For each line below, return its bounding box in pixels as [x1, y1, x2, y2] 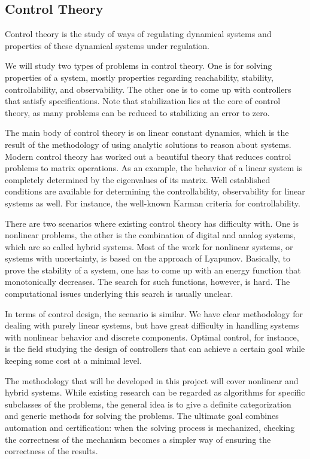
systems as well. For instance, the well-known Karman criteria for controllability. [5, 196, 300, 209]
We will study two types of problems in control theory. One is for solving [5, 59, 272, 72]
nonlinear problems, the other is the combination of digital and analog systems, [5, 229, 296, 241]
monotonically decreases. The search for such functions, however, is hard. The [5, 275, 290, 288]
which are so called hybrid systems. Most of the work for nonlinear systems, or [5, 240, 293, 253]
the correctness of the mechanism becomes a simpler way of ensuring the [5, 433, 271, 445]
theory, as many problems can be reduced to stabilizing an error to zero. [5, 106, 270, 118]
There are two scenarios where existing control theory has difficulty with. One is [5, 217, 299, 229]
